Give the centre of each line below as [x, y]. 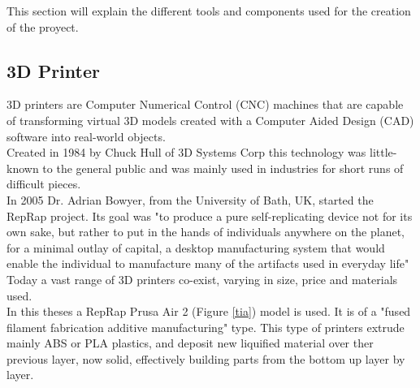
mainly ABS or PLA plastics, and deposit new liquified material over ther [190, 343]
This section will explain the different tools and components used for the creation [209, 11]
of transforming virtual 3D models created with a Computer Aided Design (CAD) [210, 120]
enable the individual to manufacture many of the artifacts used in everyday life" [208, 263]
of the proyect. [43, 26]
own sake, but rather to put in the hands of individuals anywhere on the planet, [206, 232]
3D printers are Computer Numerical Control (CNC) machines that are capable [205, 104]
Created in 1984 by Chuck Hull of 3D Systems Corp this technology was [186, 152]
